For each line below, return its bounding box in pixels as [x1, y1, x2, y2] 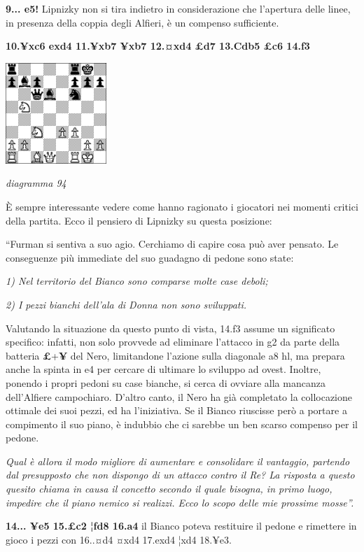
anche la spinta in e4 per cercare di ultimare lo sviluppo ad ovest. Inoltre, [6, 362, 321, 376]
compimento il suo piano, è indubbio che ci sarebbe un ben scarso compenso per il [6, 416, 358, 431]
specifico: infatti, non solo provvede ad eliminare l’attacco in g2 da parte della [6, 334, 340, 349]
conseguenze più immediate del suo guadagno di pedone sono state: [6, 250, 294, 264]
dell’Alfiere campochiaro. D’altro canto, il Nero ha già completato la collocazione [6, 389, 353, 404]
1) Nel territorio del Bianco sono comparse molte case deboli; [6, 274, 268, 288]
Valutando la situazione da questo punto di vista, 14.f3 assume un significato [6, 320, 335, 335]
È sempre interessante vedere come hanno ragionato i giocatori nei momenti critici [6, 199, 358, 213]
